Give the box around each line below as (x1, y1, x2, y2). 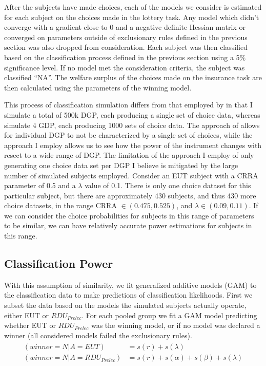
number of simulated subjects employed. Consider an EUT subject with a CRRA (4, 170, 258, 180)
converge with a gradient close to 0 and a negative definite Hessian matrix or (4, 22, 245, 32)
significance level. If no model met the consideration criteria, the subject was (4, 62, 245, 72)
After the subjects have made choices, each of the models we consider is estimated (4, 2, 262, 12)
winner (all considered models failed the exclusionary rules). (4, 330, 192, 340)
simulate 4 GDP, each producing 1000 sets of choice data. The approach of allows (4, 119, 260, 130)
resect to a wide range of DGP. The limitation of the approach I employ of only (4, 150, 254, 160)
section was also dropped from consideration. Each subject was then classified (4, 42, 248, 52)
